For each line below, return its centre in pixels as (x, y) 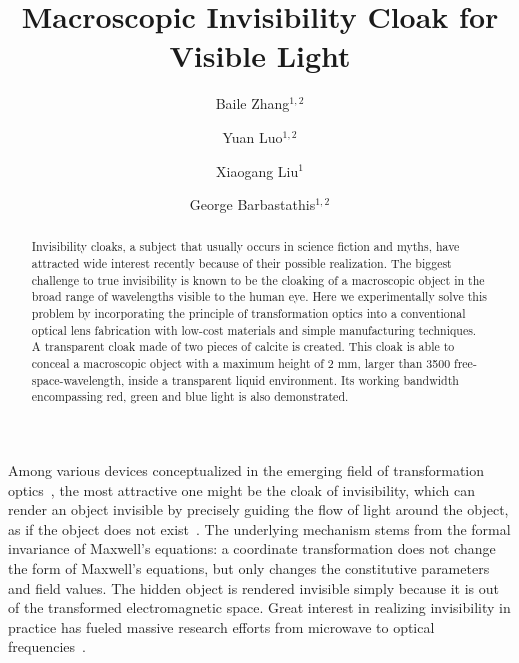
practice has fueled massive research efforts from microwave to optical (221, 626)
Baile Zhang (252, 103)
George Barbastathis (252, 204)
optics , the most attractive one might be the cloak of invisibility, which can (241, 489)
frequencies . (47, 646)
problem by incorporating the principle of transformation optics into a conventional (248, 313)
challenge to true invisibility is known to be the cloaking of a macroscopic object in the (258, 279)
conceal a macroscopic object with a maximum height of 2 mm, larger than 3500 (241, 363)
